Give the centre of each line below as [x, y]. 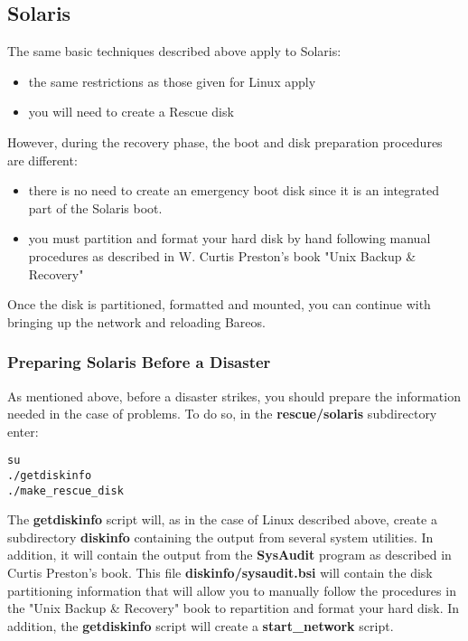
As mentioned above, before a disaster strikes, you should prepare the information [234, 396]
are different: [42, 160]
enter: [23, 431]
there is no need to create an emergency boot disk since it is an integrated [234, 190]
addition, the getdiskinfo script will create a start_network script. [201, 625]
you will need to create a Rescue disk [131, 112]
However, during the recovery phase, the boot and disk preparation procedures [225, 141]
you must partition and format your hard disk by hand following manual [229, 238]
